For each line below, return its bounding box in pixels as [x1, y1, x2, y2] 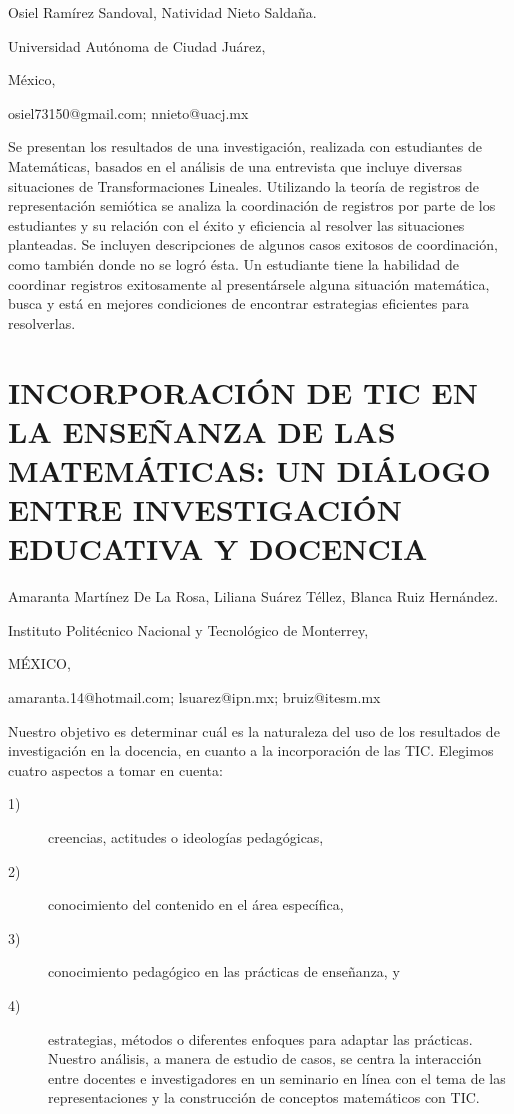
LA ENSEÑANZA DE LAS [8, 410, 396, 451]
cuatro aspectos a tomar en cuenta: [8, 759, 223, 780]
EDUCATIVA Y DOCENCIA [8, 528, 428, 569]
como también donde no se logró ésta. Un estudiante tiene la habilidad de [8, 253, 459, 274]
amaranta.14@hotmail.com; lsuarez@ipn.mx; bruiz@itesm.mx [8, 686, 381, 707]
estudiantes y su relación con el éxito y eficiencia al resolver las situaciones [8, 214, 465, 235]
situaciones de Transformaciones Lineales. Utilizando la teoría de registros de [8, 175, 480, 196]
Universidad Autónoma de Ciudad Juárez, [8, 35, 266, 56]
